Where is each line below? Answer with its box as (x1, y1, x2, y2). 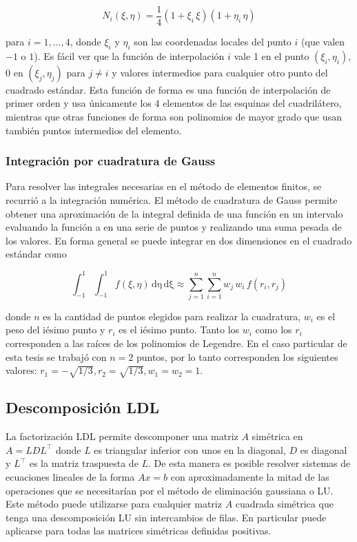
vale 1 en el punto (234, 48, 309, 63)
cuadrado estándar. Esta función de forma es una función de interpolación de (6, 82, 331, 96)
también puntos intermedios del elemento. (6, 123, 182, 137)
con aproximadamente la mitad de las (170, 469, 329, 483)
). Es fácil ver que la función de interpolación (34, 48, 225, 63)
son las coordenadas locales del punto (134, 34, 292, 49)
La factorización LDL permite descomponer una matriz (6, 429, 238, 444)
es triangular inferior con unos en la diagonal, (94, 442, 286, 457)
